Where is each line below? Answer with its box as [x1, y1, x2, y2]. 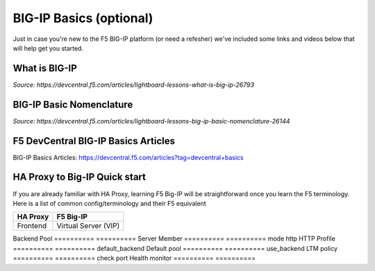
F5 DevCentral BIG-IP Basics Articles [12, 135, 175, 147]
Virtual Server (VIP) [56, 221, 120, 231]
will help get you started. [12, 44, 83, 52]
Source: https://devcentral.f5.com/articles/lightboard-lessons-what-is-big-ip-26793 [12, 80, 255, 89]
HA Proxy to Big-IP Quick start [12, 171, 146, 183]
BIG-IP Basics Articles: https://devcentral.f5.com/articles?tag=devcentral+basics [12, 153, 244, 161]
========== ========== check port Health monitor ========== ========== [12, 254, 256, 263]
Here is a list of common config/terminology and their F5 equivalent [12, 199, 206, 207]
